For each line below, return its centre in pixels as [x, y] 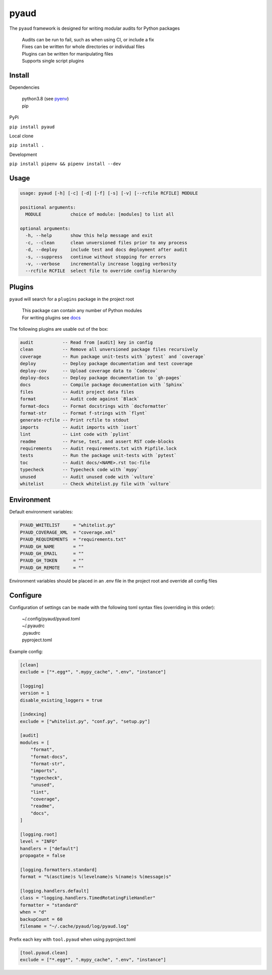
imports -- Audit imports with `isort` [80, 427]
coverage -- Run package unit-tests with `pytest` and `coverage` [113, 356]
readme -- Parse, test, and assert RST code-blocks [97, 441]
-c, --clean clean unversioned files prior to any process [106, 243]
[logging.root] [39, 834]
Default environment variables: [41, 512]
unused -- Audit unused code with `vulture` [88, 477]
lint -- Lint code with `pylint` [76, 434]
